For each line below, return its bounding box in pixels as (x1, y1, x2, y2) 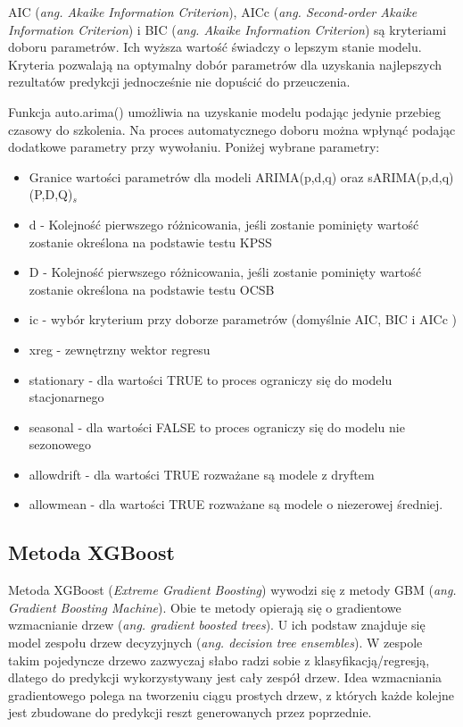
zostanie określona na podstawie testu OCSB (29, 280, 275, 298)
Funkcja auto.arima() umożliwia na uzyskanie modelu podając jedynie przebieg (8, 102, 441, 121)
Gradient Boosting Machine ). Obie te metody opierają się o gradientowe (8, 597, 401, 616)
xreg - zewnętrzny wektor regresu (29, 339, 211, 358)
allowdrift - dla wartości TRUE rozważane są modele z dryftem (29, 464, 375, 483)
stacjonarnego (29, 388, 104, 406)
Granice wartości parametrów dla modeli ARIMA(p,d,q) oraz (29, 167, 364, 186)
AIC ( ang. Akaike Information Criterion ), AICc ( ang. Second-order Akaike (8, 3, 418, 21)
